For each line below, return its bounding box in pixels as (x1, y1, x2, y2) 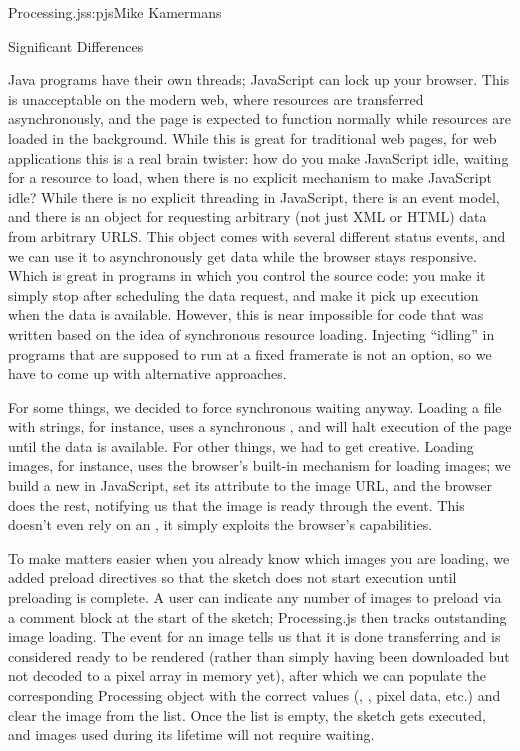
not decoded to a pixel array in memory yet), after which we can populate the (8, 665, 487, 686)
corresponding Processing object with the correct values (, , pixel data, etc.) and (8, 685, 501, 705)
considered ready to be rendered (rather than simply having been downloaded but (8, 645, 510, 666)
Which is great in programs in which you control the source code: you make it (8, 265, 486, 286)
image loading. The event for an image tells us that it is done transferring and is (8, 626, 501, 647)
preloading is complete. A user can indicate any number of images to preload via (8, 587, 502, 608)
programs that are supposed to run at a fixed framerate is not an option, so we (8, 343, 492, 364)
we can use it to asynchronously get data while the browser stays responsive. (8, 245, 477, 266)
